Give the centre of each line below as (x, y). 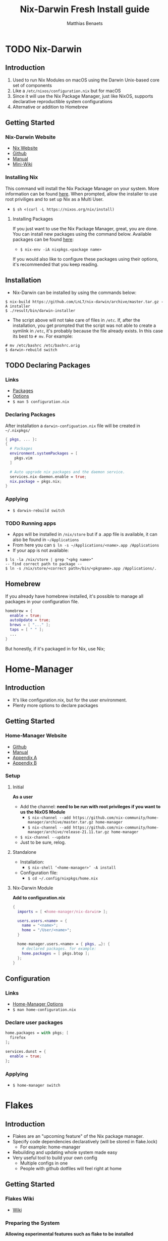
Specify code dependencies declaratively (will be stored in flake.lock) (85, 1141)
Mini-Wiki (22, 164)
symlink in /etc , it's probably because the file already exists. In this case (88, 330)
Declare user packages (34, 1022)
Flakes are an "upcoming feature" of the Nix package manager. (78, 1136)
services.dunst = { (26, 1052)
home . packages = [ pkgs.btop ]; (56, 953)
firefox (18, 1038)
